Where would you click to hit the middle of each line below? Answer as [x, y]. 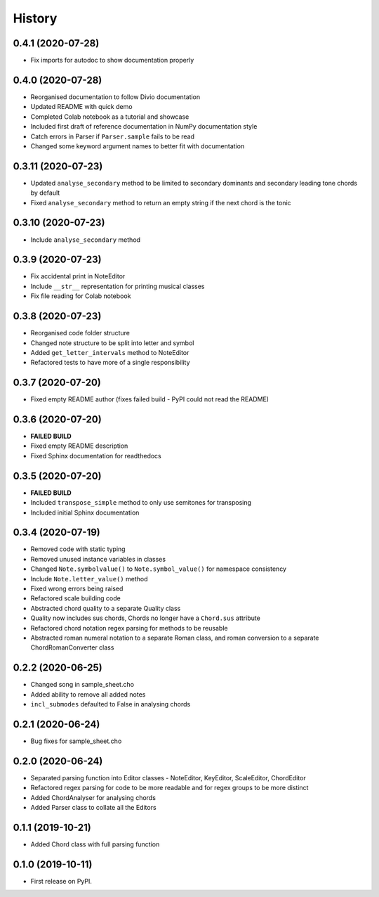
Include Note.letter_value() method [89, 579]
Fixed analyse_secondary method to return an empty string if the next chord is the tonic [161, 202]
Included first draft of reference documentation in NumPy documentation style [144, 127]
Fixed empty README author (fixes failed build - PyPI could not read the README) [150, 399]
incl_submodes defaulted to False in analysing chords [111, 704]
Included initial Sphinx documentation [85, 512]
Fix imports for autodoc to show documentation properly [112, 60]
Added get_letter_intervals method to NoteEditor [110, 352]
